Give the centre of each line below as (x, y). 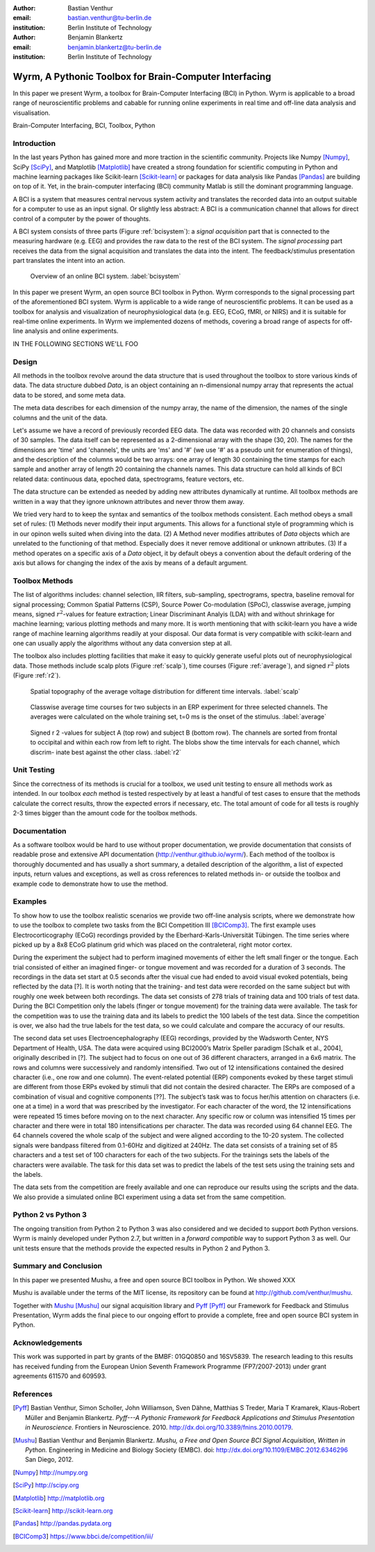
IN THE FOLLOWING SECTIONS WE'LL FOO (76, 343)
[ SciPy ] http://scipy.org (46, 1485)
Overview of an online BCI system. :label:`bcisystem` (106, 276)
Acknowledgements (48, 1343)
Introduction (34, 143)
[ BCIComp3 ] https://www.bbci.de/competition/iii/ (83, 1536)
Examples (30, 901)
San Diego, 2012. (50, 1460)
